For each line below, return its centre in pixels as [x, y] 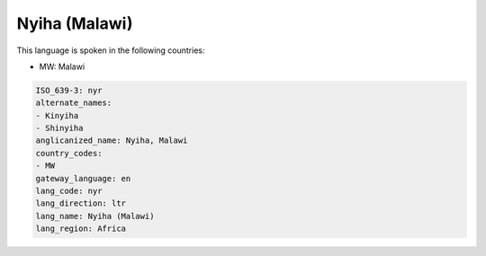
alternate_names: [74, 103]
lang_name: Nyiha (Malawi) [95, 216]
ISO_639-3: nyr [69, 90]
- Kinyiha [57, 115]
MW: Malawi [62, 66]
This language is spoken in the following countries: [111, 50]
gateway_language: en [83, 178]
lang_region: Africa [81, 229]
